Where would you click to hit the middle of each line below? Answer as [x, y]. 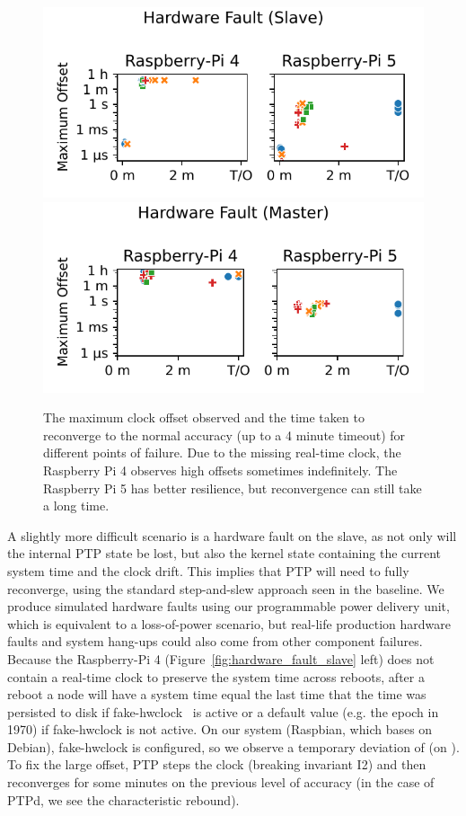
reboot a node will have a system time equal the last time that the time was [217, 694]
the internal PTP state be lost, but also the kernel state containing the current [224, 553]
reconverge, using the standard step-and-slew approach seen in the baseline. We [226, 588]
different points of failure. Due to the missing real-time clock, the [222, 452]
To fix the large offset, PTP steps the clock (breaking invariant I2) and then [217, 764]
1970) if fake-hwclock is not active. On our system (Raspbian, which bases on [220, 729]
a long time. [76, 506]
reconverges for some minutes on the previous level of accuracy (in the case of [221, 782]
